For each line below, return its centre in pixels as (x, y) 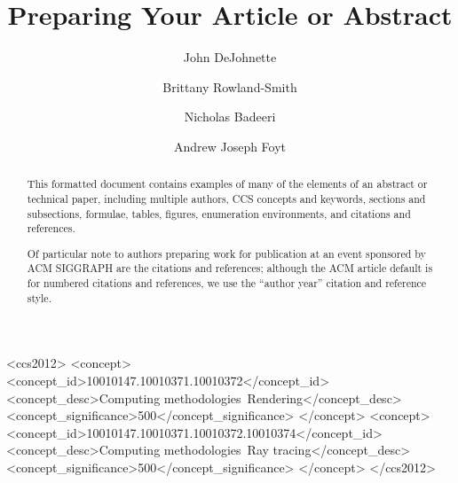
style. (39, 297)
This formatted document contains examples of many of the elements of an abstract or (227, 184)
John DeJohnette (230, 57)
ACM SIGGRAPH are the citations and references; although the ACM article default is (230, 268)
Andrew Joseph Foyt (230, 146)
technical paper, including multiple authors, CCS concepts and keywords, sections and (226, 198)
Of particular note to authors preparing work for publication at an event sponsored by (226, 253)
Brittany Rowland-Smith (230, 86)
